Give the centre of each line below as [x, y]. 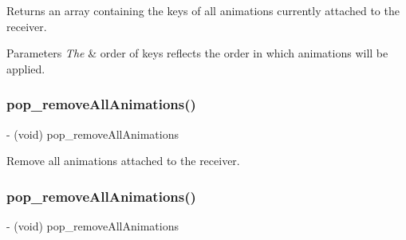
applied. [26, 68]
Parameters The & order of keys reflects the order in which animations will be [197, 53]
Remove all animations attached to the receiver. [123, 161]
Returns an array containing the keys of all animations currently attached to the [203, 10]
